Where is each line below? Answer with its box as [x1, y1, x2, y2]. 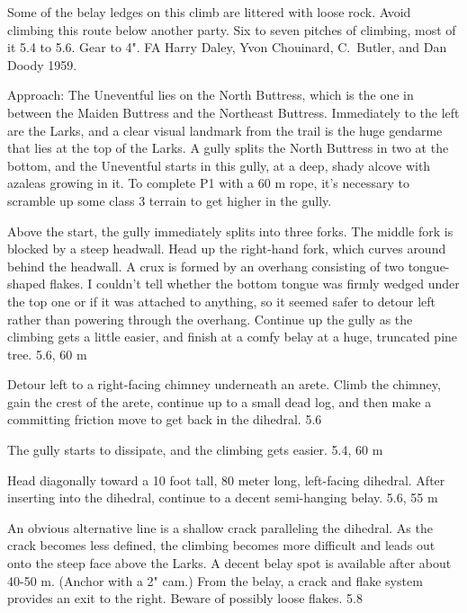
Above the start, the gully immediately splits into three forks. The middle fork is [7, 221, 454, 240]
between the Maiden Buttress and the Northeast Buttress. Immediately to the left [7, 102, 460, 121]
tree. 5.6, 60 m [7, 344, 87, 363]
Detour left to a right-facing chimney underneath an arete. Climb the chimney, [7, 375, 441, 394]
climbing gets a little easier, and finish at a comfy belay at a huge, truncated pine [7, 327, 458, 346]
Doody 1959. [7, 55, 77, 74]
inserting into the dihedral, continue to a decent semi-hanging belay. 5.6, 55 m [7, 488, 438, 507]
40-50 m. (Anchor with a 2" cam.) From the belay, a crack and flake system [7, 571, 423, 590]
